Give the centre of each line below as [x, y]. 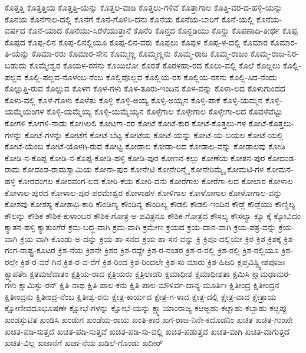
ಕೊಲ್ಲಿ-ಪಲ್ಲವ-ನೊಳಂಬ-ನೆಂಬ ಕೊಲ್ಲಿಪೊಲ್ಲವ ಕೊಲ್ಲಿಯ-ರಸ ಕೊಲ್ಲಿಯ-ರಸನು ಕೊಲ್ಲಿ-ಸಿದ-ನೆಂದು [151, 76]
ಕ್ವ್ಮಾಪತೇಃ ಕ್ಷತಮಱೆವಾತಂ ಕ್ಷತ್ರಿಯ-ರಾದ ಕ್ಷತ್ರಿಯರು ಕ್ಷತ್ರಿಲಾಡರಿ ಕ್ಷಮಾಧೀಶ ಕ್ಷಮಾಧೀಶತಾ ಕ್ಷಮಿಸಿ [127, 273]
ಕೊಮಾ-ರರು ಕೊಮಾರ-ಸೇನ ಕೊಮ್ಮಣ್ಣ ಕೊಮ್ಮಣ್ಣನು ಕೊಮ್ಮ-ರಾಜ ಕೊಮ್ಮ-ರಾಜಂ [140, 53]
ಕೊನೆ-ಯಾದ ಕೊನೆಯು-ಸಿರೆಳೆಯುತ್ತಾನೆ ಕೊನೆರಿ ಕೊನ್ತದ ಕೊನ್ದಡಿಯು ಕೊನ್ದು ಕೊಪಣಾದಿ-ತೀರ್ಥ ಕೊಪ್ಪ [163, 30]
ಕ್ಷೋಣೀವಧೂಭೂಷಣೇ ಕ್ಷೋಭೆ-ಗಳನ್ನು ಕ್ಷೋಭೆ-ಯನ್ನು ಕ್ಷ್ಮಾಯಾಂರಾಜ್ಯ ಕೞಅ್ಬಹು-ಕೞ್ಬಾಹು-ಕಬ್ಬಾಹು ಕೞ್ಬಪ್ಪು [146, 308]
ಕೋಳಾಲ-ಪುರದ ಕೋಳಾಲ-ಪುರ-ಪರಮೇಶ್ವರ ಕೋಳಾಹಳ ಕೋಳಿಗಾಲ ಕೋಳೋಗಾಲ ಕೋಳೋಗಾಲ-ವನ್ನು [144, 192]
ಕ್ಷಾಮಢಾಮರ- [272, 273]
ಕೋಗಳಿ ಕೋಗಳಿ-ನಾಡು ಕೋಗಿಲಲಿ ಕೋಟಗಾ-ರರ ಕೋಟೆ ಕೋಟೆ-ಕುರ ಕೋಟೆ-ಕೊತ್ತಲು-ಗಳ [126, 122]
